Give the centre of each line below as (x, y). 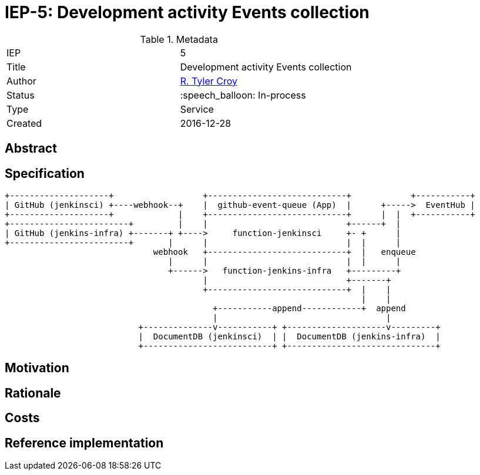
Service (197, 109)
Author (21, 81)
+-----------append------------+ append (309, 309)
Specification (45, 173)
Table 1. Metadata (179, 39)
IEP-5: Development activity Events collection (187, 12)
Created (24, 123)
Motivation (37, 368)
